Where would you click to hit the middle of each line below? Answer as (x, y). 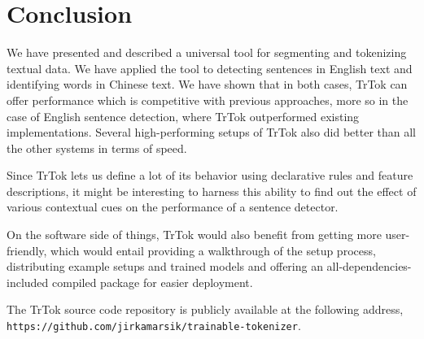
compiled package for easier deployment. (153, 282)
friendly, (27, 250)
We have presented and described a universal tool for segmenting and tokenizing (207, 52)
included (28, 282)
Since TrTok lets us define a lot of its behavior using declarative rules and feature (210, 175)
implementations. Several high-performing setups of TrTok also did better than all (211, 132)
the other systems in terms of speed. (97, 148)
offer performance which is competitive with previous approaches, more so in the (208, 100)
